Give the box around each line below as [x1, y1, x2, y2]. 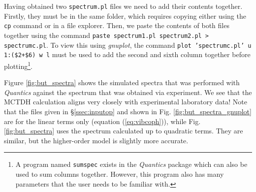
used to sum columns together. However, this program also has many [15, 168, 224, 179]
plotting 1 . [4, 59, 32, 71]
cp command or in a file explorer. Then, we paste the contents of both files [4, 20, 229, 31]
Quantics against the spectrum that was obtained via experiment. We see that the [4, 87, 252, 97]
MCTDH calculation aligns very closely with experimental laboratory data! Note [4, 96, 248, 107]
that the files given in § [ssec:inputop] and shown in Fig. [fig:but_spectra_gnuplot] [4, 106, 252, 116]
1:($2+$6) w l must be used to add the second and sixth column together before [4, 49, 251, 60]
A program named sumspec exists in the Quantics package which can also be [15, 159, 248, 169]
